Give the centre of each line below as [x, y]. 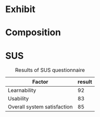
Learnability [22, 91]
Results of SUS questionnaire [50, 70]
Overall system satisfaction [40, 107]
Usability [18, 99]
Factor [40, 82]
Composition [33, 33]
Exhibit [20, 9]
